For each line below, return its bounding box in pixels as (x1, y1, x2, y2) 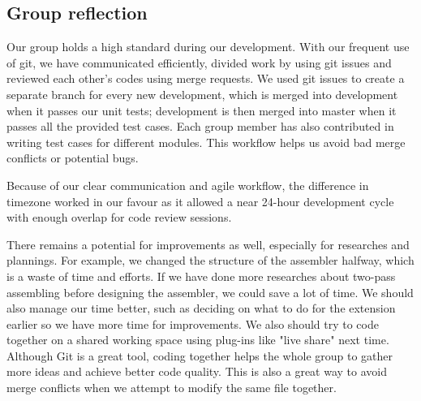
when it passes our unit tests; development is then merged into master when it (6, 101, 397, 119)
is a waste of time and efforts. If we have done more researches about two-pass (6, 267, 396, 284)
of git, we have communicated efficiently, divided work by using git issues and (6, 54, 392, 71)
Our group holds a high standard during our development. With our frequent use (6, 38, 410, 55)
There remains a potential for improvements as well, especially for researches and (6, 235, 410, 252)
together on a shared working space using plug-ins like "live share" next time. (6, 331, 389, 348)
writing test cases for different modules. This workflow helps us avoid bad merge (6, 133, 406, 150)
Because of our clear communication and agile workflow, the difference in (6, 176, 369, 193)
